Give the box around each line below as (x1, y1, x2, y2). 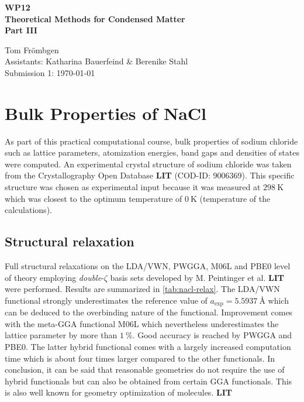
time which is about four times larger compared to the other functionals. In (5, 352, 275, 364)
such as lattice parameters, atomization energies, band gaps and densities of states (5, 146, 299, 159)
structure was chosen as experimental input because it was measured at (5, 181, 261, 193)
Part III (5, 24, 37, 36)
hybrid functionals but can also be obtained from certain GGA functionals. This (5, 374, 292, 387)
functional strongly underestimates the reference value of (5, 294, 208, 306)
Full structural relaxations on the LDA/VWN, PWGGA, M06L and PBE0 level (5, 260, 291, 272)
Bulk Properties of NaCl (5, 101, 206, 125)
